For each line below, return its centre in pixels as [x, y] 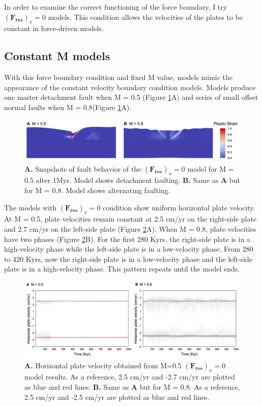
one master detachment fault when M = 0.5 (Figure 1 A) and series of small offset [131, 97]
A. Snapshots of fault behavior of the [83, 168]
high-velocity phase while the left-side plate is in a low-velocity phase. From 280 [129, 249]
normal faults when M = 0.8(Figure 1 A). [68, 107]
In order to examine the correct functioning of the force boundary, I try [116, 7]
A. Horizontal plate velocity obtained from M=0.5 [103, 365]
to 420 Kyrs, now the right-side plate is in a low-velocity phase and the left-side [128, 259]
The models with [31, 207]
